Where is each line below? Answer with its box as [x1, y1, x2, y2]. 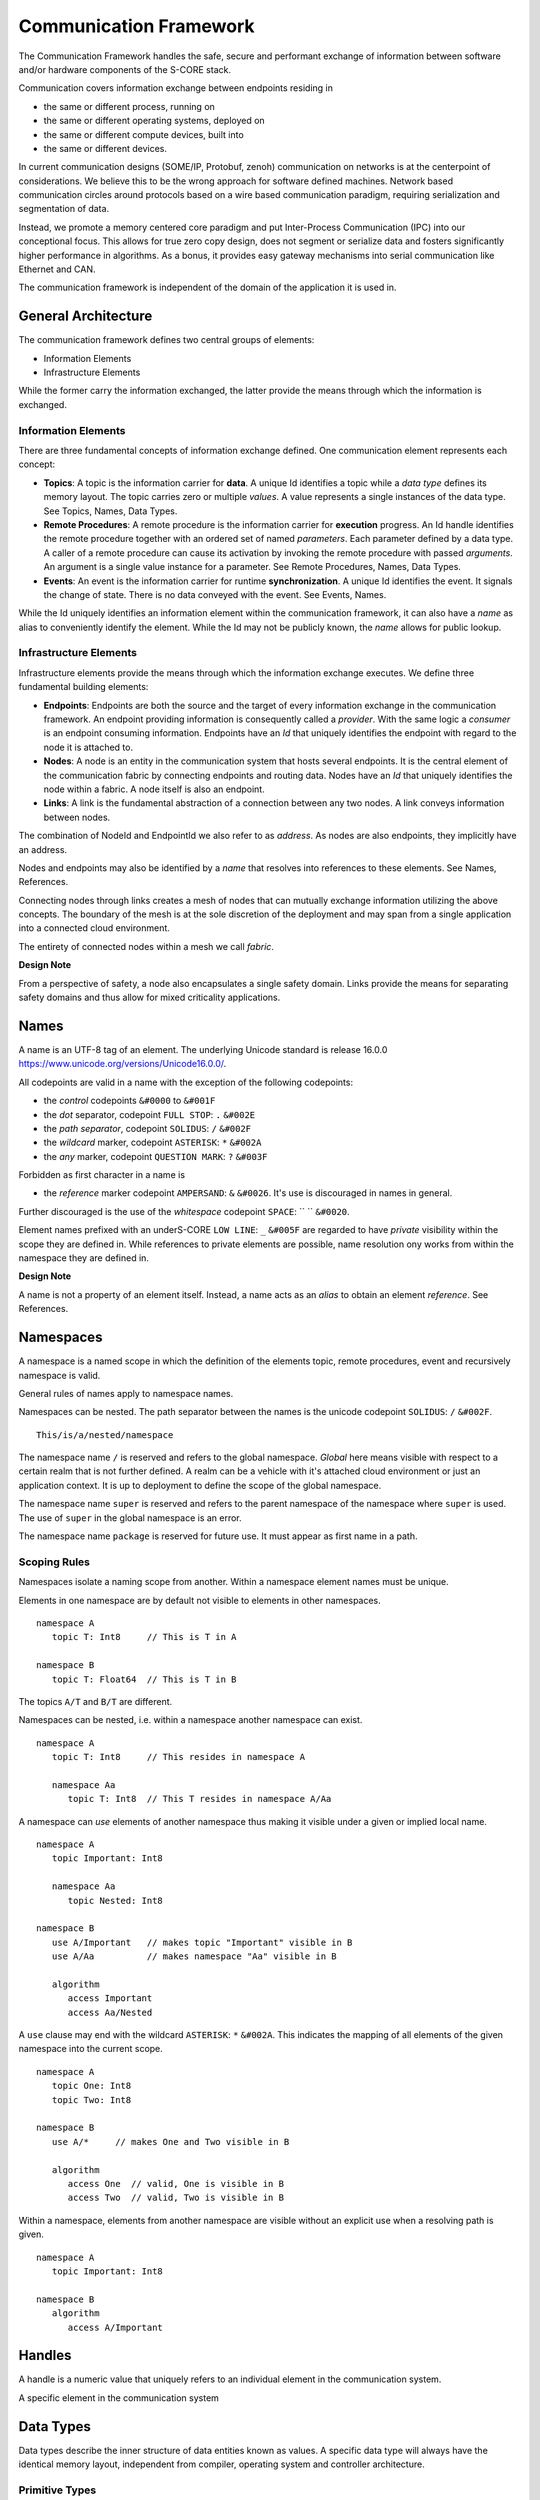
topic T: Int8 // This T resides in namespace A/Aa [67, 1793, 332, 1805]
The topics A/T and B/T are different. [18, 1695, 173, 1707]
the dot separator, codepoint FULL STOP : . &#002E [43, 1108, 256, 1120]
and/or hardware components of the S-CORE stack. [18, 63, 232, 75]
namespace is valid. [18, 1369, 101, 1381]
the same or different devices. [43, 142, 167, 154]
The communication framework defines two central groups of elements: [18, 334, 315, 346]
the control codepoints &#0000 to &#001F [43, 1095, 216, 1107]
